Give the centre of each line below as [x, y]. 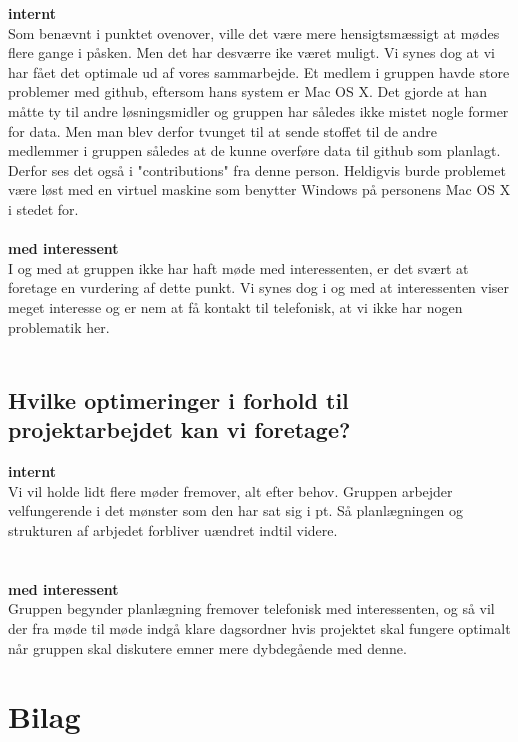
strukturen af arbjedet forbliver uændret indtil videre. [173, 530]
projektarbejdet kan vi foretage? [179, 429]
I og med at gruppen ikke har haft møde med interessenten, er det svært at [238, 267]
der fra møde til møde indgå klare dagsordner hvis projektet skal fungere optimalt [259, 628]
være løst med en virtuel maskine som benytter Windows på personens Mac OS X [259, 189]
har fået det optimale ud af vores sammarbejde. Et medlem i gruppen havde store [259, 71]
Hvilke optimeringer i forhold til [178, 400]
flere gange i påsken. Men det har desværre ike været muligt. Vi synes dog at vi [251, 52]
